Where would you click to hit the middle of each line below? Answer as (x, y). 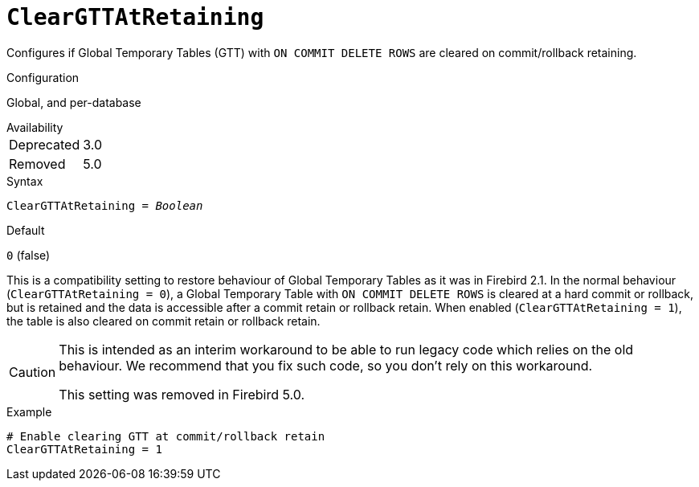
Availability (35, 127)
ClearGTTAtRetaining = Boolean (105, 205)
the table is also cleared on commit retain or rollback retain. (164, 321)
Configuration (43, 77)
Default (26, 230)
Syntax (25, 181)
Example (29, 411)
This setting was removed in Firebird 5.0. (182, 394)
